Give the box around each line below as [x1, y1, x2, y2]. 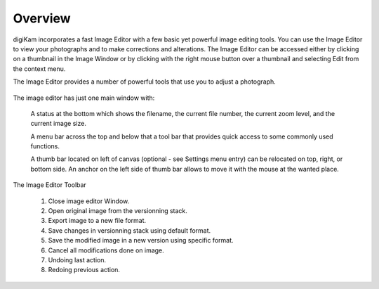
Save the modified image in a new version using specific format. [48, 236, 234, 245]
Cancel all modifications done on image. [48, 246, 164, 255]
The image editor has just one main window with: [13, 94, 155, 102]
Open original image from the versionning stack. [48, 207, 187, 215]
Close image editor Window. [48, 197, 130, 205]
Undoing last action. [48, 255, 107, 264]
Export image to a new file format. [48, 217, 147, 225]
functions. [30, 142, 60, 150]
